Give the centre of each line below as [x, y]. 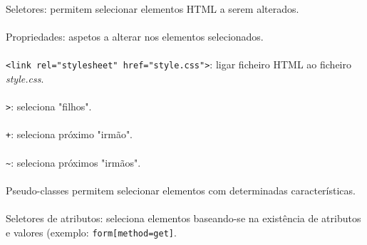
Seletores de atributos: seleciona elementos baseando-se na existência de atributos [183, 218]
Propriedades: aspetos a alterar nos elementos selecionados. [135, 37]
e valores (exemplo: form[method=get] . [91, 232]
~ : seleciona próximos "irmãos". [73, 162]
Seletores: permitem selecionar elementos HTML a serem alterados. [153, 9]
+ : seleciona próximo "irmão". [69, 134]
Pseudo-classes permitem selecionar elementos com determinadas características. [181, 190]
